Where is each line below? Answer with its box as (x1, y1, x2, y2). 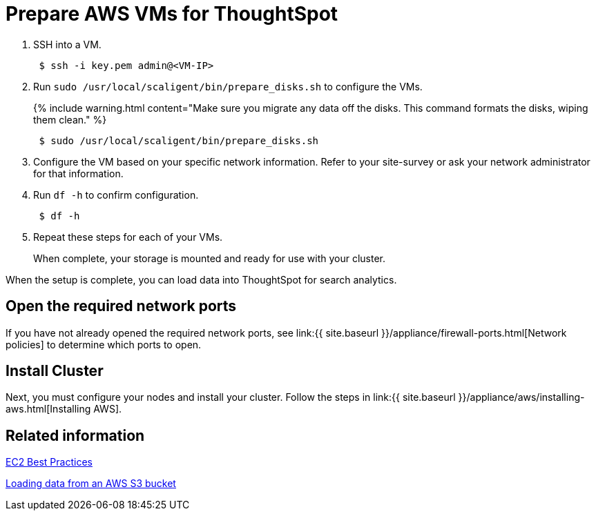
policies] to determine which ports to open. (6, 338, 202, 350)
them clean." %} (33, 113, 107, 126)
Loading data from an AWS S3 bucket (6, 477, 176, 490)
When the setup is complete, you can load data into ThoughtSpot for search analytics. (6, 273, 397, 286)
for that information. (33, 167, 124, 179)
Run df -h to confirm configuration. (33, 188, 199, 201)
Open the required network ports (6, 297, 237, 315)
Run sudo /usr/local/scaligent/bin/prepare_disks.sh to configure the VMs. (33, 80, 423, 92)
